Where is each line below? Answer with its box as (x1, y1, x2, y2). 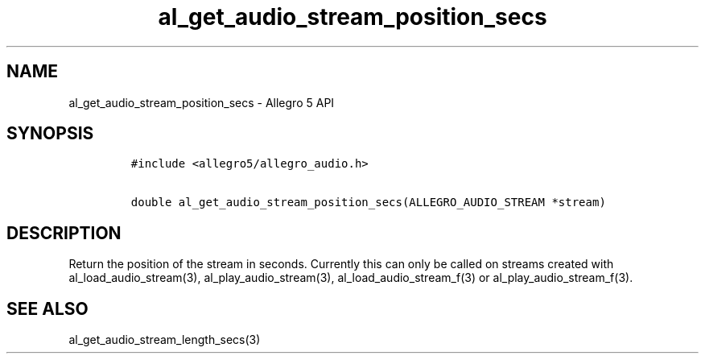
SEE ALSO (6, 298, 89, 319)
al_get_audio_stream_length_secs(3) (68, 333, 261, 347)
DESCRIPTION (6, 222, 122, 243)
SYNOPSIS (6, 123, 94, 144)
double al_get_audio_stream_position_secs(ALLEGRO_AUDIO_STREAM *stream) (130, 196, 606, 209)
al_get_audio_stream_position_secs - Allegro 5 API (68, 95, 335, 110)
